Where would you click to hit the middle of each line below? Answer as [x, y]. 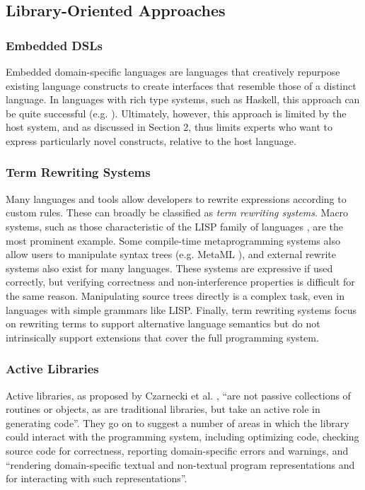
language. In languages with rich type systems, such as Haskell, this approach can [183, 99]
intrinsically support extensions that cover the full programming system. [162, 337]
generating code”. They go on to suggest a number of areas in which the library [178, 422]
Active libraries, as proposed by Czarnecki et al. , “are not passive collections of [178, 395]
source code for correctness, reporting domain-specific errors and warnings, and [177, 450]
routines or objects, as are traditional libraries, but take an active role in [163, 409]
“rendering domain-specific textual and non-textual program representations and [180, 464]
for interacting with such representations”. [97, 478]
